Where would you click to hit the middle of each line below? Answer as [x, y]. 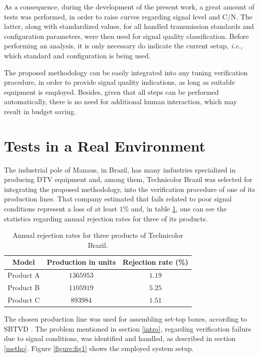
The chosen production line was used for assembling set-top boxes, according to [126, 319]
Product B [24, 287]
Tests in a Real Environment [105, 145]
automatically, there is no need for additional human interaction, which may [121, 101]
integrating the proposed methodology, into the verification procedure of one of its [130, 189]
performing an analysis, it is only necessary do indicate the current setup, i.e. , [124, 46]
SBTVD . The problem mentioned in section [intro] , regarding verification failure [128, 328]
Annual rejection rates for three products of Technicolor [98, 235]
